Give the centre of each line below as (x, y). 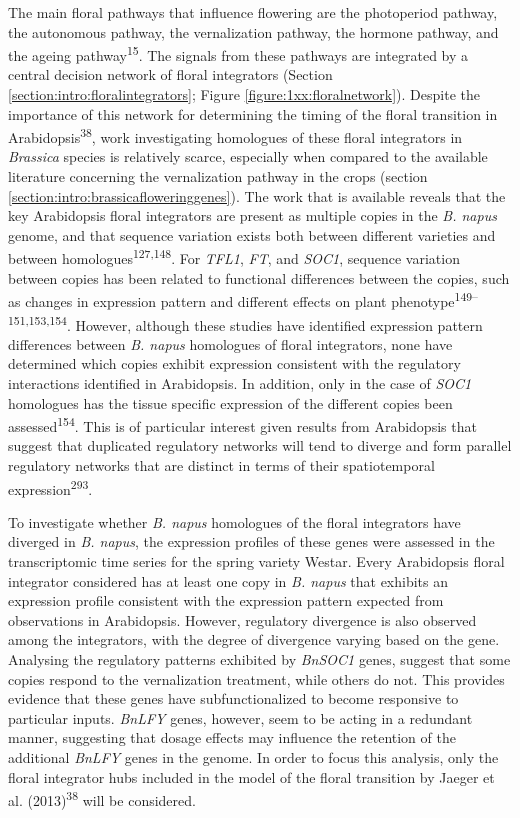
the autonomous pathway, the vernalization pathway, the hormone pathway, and (253, 31)
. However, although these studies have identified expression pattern (274, 324)
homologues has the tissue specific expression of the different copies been (230, 402)
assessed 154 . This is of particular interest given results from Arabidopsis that (242, 424)
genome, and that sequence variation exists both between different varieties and (252, 234)
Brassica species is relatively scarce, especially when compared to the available (248, 156)
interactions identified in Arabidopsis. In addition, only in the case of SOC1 (240, 382)
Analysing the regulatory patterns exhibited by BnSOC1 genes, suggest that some (259, 659)
